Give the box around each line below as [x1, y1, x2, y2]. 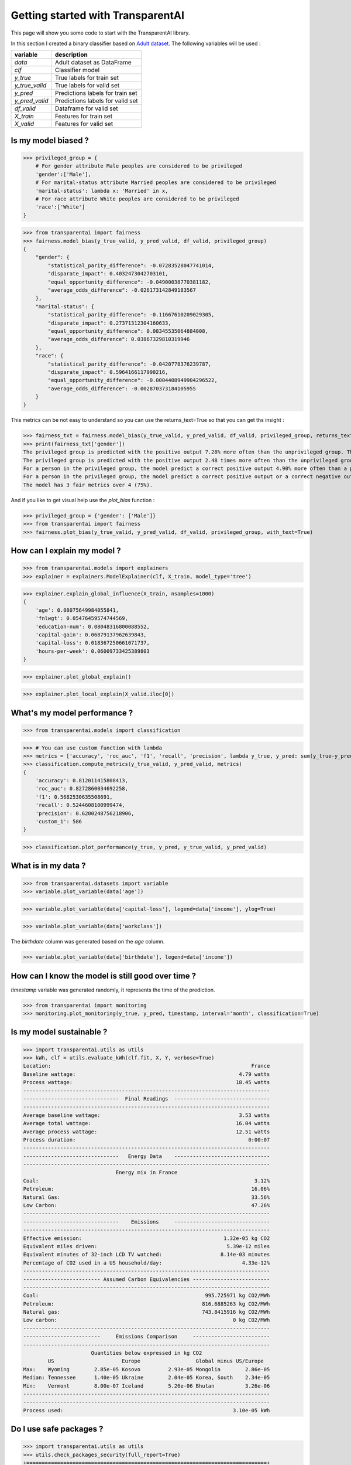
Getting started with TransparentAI [11, 9, 184, 22]
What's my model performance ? [11, 708, 133, 718]
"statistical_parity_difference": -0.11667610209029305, [47, 311, 215, 318]
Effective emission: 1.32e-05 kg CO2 [23, 1235, 270, 1242]
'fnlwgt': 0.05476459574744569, [35, 615, 129, 622]
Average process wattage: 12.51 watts [23, 1128, 270, 1135]
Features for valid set [54, 120, 113, 128]
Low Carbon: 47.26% [23, 1202, 270, 1209]
